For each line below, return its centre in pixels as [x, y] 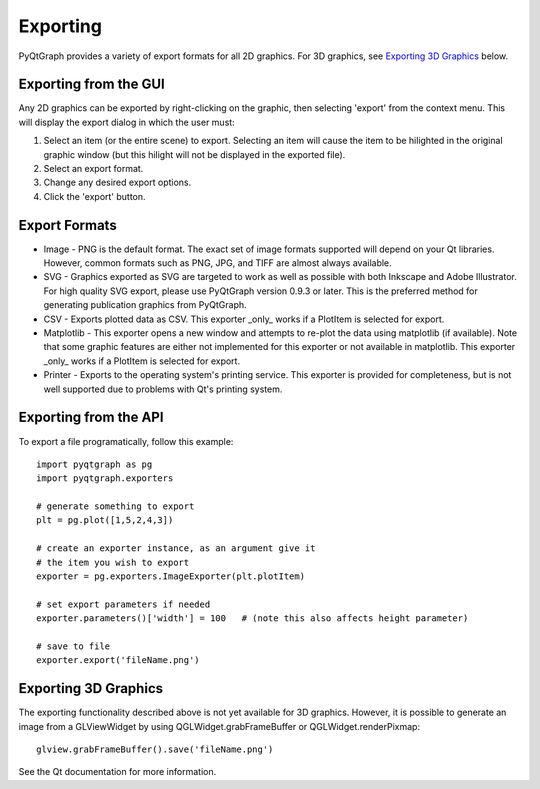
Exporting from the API [91, 417]
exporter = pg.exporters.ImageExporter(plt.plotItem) [170, 576]
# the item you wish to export [113, 562]
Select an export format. [93, 169]
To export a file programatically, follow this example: [126, 441]
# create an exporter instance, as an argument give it [176, 548]
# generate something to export [115, 506]
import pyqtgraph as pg [94, 464]
